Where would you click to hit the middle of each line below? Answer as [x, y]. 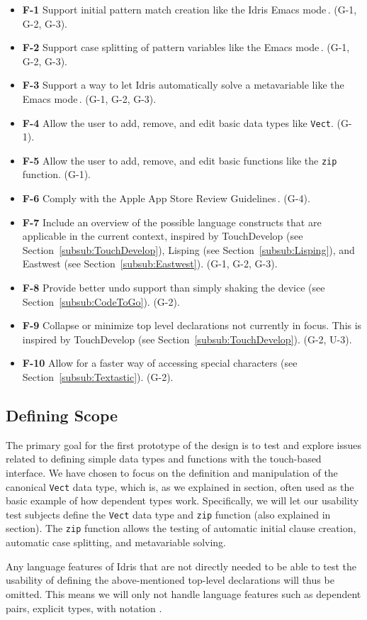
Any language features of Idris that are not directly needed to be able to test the [181, 566]
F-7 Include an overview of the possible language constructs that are [172, 222]
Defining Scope [62, 415]
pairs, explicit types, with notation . [84, 608]
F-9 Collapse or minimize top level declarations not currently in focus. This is [192, 325]
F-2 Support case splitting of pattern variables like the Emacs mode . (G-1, [186, 47]
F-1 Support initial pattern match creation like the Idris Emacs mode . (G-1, [190, 9]
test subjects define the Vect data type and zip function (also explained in [168, 514]
